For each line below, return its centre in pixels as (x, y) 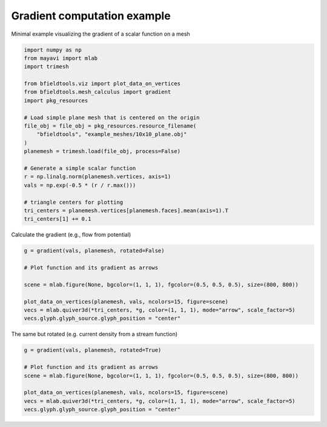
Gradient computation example (91, 16)
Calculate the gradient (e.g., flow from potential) (71, 235)
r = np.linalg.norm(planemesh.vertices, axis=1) (97, 177)
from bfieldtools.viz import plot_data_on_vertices (102, 84)
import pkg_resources (56, 100)
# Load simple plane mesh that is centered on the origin (112, 117)
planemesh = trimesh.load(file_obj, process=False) (102, 152)
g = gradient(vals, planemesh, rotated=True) (93, 350)
